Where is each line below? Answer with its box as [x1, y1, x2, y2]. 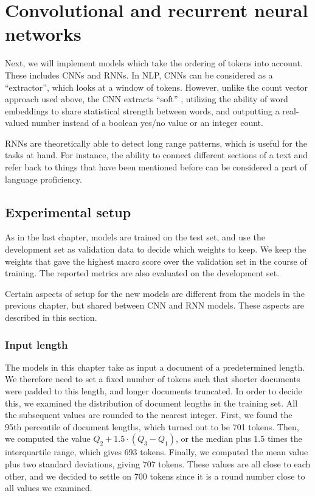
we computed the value [5, 432, 91, 445]
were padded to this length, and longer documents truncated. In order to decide [5, 385, 302, 397]
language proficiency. [5, 172, 82, 185]
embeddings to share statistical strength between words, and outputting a [5, 104, 280, 117]
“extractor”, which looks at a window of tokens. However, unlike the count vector [5, 80, 308, 93]
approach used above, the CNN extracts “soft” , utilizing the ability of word [5, 93, 288, 105]
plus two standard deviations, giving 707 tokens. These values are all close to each [5, 457, 311, 470]
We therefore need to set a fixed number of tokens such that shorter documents [5, 372, 300, 385]
